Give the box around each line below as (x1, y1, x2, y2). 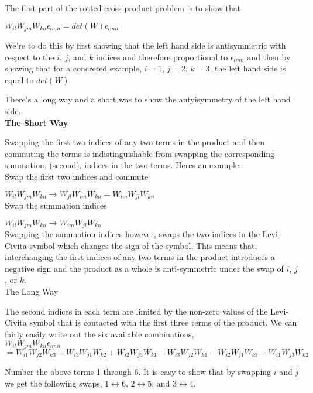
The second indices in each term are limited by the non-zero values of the (5, 305, 268, 317)
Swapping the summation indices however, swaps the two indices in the (5, 228, 260, 240)
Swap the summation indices (5, 199, 107, 211)
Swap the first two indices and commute (5, 170, 149, 182)
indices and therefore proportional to (96, 50, 228, 63)
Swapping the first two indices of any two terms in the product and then (5, 136, 265, 148)
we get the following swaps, (5, 377, 102, 389)
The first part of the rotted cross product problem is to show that (5, 2, 241, 13)
